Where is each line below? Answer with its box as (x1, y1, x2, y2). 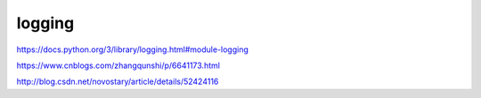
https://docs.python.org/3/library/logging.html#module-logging (16, 44, 249, 55)
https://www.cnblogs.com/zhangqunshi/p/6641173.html (16, 60, 220, 71)
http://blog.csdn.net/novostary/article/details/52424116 (16, 76, 219, 87)
